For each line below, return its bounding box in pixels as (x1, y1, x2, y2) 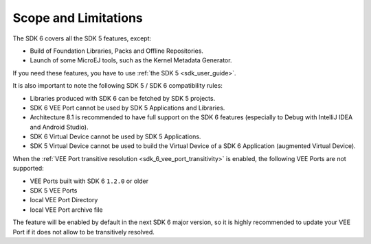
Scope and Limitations (12, 10, 144, 25)
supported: (12, 164, 44, 173)
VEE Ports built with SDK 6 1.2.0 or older (30, 177, 149, 185)
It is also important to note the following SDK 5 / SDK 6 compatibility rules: (12, 82, 223, 90)
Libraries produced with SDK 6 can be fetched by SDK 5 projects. (30, 94, 216, 102)
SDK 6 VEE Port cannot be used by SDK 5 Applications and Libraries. (30, 103, 225, 112)
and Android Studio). (30, 123, 89, 131)
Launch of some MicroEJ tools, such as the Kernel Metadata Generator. (30, 56, 232, 64)
